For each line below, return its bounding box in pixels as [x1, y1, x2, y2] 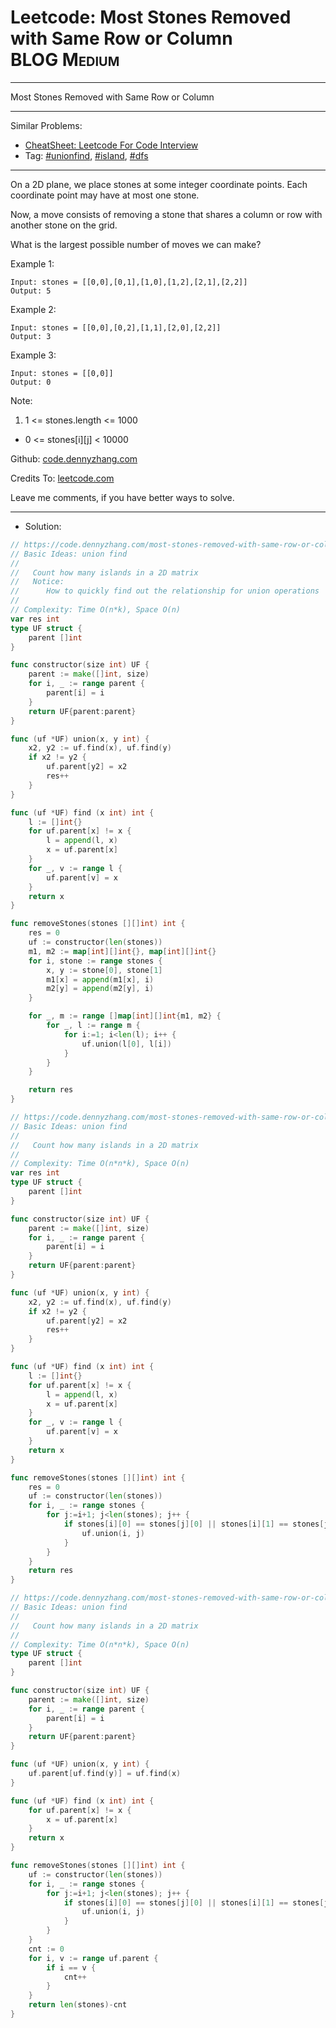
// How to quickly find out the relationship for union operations [10, 586, 320, 596]
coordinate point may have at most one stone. [10, 189, 200, 201]
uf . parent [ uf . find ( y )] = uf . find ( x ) [28, 1769, 182, 1779]
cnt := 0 [28, 1944, 65, 1954]
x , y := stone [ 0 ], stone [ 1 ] [46, 965, 163, 975]
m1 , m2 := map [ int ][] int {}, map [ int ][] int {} [28, 946, 217, 956]
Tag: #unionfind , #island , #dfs [24, 149, 149, 161]
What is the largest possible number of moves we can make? [10, 238, 262, 250]
